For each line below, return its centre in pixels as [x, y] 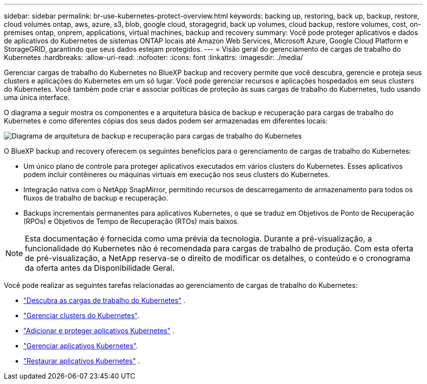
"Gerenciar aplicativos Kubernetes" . [81, 346]
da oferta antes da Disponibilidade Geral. [100, 268]
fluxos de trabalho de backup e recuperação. [96, 198]
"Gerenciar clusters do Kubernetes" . [81, 315]
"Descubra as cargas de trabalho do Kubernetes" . [105, 300]
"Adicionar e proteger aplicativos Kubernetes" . [99, 331]
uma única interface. [37, 97]
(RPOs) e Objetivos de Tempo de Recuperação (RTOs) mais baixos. [131, 221]
